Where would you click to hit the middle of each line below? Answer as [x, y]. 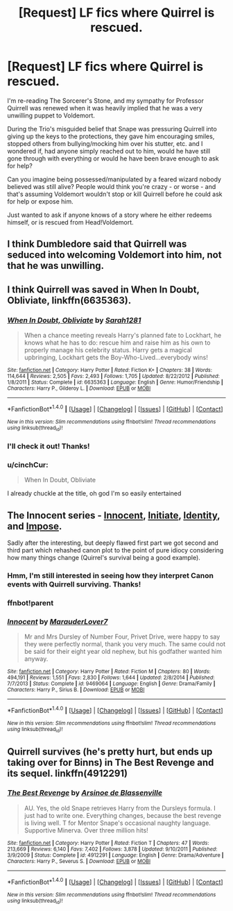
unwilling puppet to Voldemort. [51, 115]
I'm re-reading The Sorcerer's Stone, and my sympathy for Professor [106, 100]
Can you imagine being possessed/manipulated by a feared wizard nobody [114, 179]
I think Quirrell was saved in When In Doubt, [103, 289]
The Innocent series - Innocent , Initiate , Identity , [114, 515]
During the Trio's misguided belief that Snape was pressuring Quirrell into [112, 129]
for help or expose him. [41, 201]
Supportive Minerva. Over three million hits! [86, 830]
